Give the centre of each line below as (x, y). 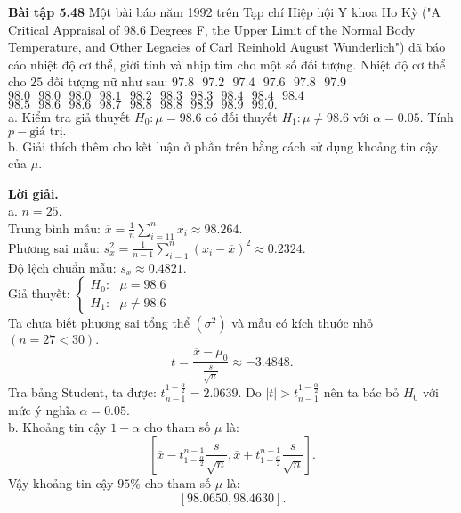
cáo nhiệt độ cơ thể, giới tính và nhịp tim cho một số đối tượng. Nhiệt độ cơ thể (227, 64)
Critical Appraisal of (64, 29)
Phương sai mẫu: (54, 247)
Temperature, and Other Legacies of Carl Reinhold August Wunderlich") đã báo (227, 47)
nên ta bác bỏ (361, 392)
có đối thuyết (242, 116)
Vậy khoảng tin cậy (61, 482)
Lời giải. (33, 193)
